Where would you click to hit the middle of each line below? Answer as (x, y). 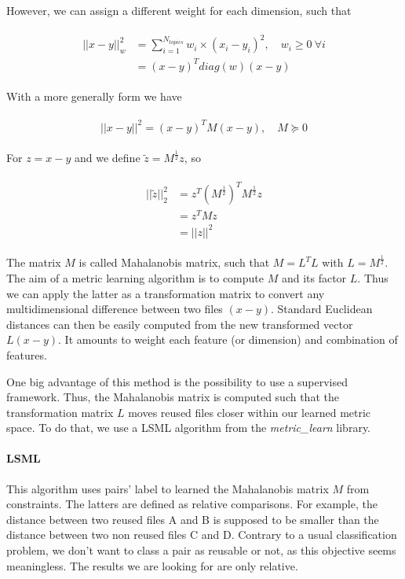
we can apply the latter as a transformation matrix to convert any (166, 293)
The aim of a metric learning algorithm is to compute (135, 277)
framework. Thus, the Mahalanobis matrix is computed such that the (173, 397)
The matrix (34, 262)
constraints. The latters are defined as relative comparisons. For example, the (192, 504)
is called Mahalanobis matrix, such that (174, 262)
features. (27, 354)
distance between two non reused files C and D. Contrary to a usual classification (202, 535)
